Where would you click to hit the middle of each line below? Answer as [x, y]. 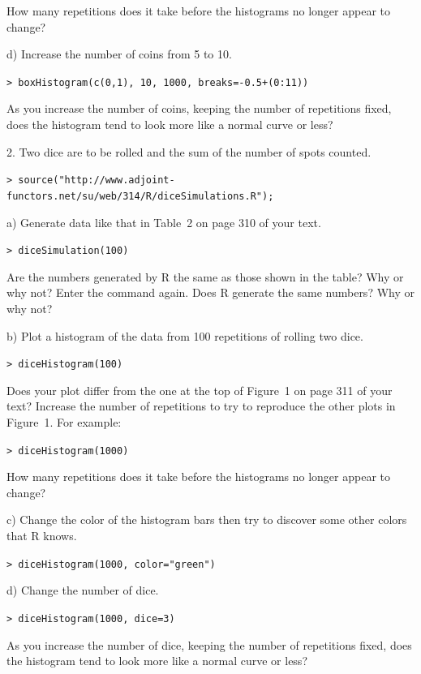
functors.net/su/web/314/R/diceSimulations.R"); [140, 196]
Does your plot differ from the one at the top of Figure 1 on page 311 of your [200, 390]
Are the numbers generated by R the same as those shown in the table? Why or [205, 276]
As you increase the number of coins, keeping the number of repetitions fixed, [199, 108]
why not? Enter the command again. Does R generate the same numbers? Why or [210, 292]
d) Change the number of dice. [83, 590]
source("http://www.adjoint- [97, 180]
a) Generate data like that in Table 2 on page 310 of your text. [164, 222]
